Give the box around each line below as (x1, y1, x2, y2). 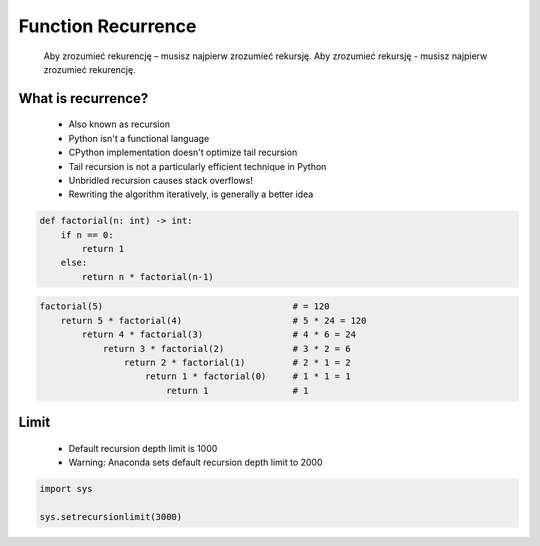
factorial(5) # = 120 (39, 301, 330, 312)
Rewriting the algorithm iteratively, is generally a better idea (68, 188, 314, 200)
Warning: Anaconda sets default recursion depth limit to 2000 (68, 456, 324, 469)
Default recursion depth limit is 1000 (68, 442, 218, 454)
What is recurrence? (18, 90, 149, 107)
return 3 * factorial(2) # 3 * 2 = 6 (102, 343, 351, 354)
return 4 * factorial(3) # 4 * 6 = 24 (81, 329, 357, 340)
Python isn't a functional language (68, 132, 210, 144)
